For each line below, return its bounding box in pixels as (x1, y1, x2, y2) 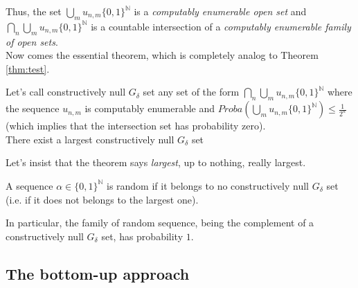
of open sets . (6, 34, 58, 48)
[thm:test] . (6, 61, 50, 75)
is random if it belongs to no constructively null (106, 178, 309, 192)
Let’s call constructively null (6, 84, 126, 99)
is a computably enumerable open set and (134, 4, 307, 18)
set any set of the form (143, 84, 240, 99)
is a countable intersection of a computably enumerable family (91, 19, 351, 33)
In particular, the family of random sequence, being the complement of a (6, 215, 314, 230)
